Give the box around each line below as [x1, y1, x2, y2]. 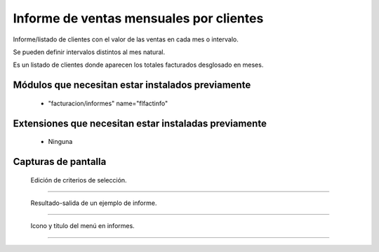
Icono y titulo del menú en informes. [30, 222, 135, 230]
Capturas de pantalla [13, 155, 107, 168]
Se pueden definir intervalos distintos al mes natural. [13, 48, 165, 56]
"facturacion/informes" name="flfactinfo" [48, 99, 168, 107]
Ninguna [48, 138, 73, 146]
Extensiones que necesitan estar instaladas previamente [13, 117, 267, 129]
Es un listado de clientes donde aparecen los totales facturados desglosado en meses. [13, 60, 264, 69]
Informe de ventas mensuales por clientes [13, 11, 264, 26]
